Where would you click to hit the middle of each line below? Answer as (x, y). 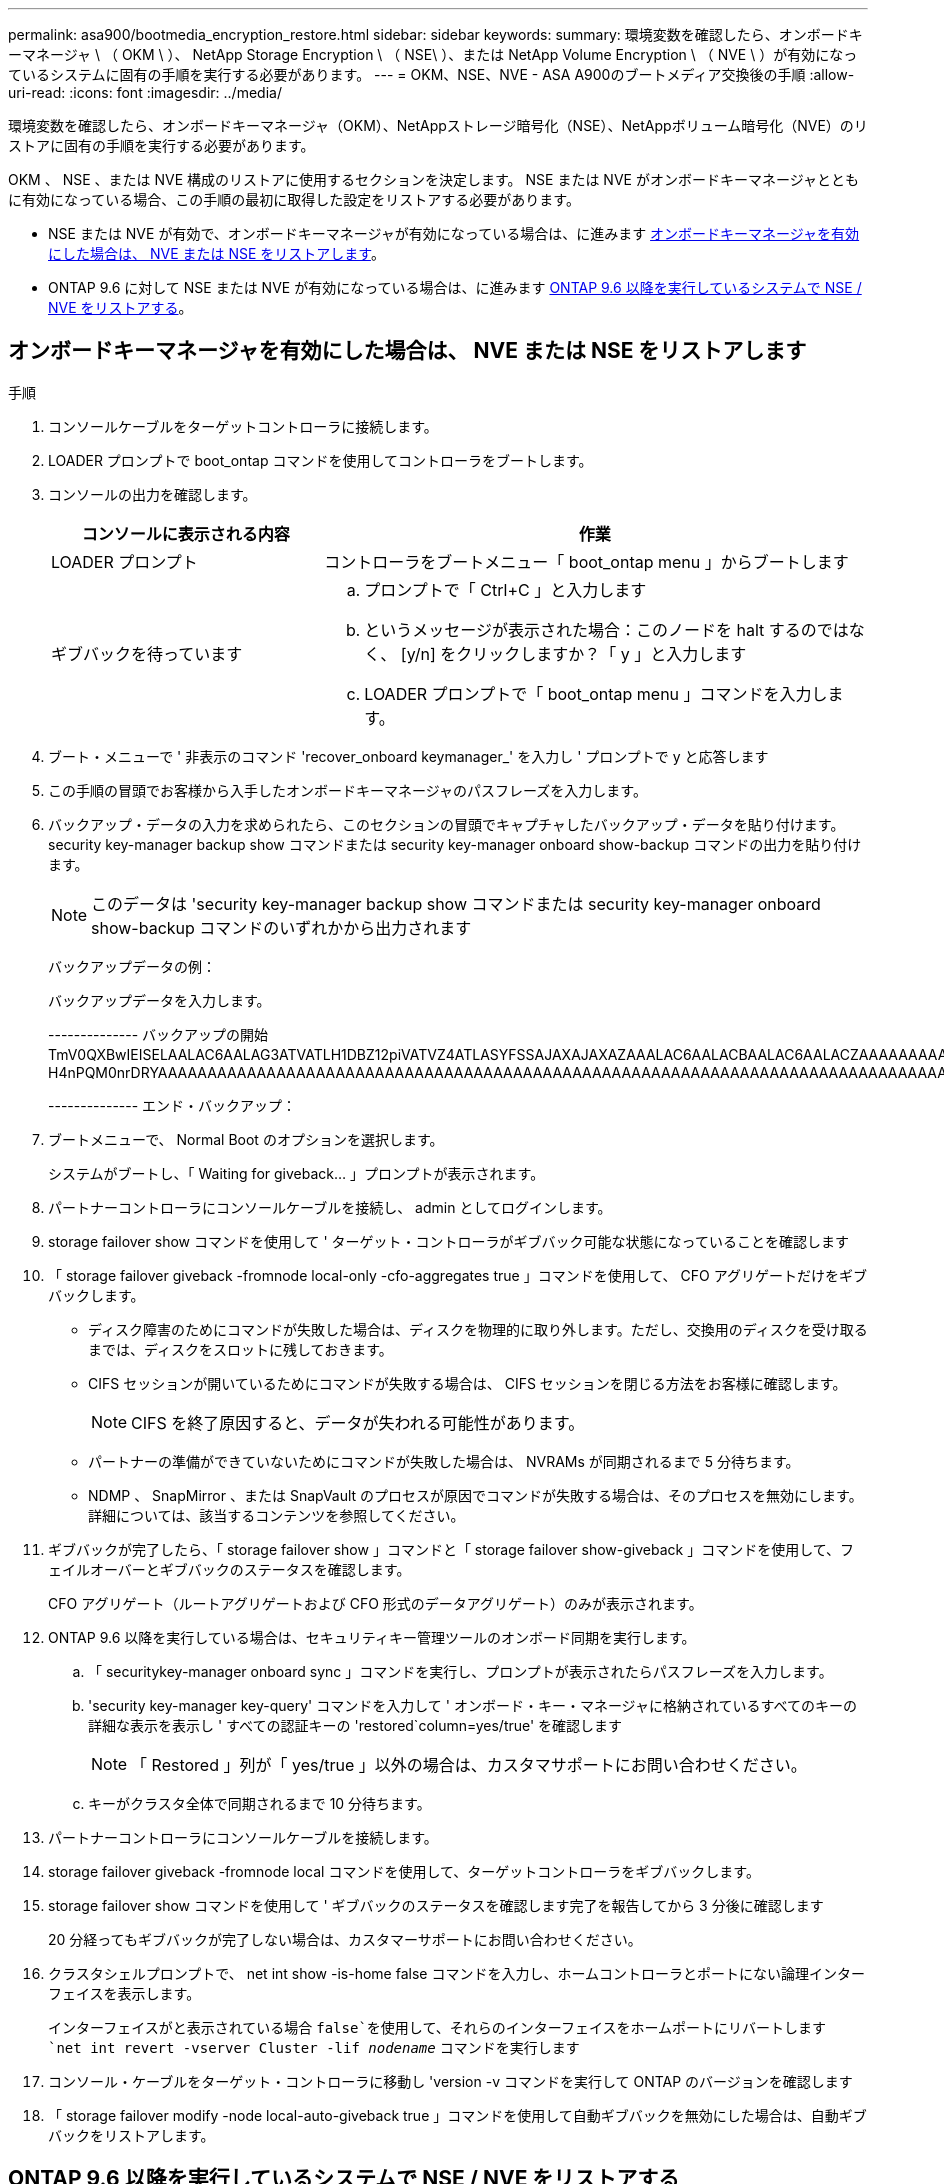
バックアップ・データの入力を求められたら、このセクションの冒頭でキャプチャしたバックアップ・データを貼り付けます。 (446, 824)
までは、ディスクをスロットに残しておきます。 (240, 1349)
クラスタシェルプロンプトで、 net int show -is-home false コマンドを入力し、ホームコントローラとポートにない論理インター (456, 1973)
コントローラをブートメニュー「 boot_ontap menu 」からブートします (586, 561)
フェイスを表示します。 (124, 1993)
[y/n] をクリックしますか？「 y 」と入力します (573, 653)
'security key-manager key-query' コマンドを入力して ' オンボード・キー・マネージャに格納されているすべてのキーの (472, 1705)
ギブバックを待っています (147, 653)
